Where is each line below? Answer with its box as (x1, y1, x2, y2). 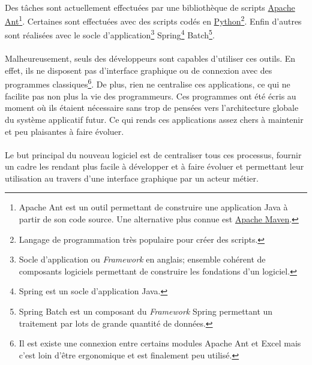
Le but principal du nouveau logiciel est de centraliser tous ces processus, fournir (5, 148, 302, 161)
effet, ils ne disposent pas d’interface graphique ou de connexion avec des (5, 64, 272, 76)
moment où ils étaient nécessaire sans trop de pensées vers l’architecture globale (5, 101, 299, 114)
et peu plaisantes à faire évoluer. (5, 125, 124, 137)
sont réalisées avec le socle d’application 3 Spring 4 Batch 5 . (5, 27, 215, 41)
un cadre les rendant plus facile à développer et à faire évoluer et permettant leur (5, 160, 304, 173)
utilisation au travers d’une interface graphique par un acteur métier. (5, 171, 259, 184)
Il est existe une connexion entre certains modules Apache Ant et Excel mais (19, 337, 301, 349)
